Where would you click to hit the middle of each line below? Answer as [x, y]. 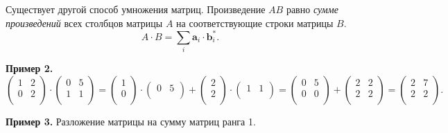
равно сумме [312, 9]
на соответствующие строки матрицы [255, 23]
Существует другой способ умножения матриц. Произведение [136, 9]
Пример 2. [29, 68]
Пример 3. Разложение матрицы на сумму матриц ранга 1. [131, 121]
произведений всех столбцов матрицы [84, 23]
